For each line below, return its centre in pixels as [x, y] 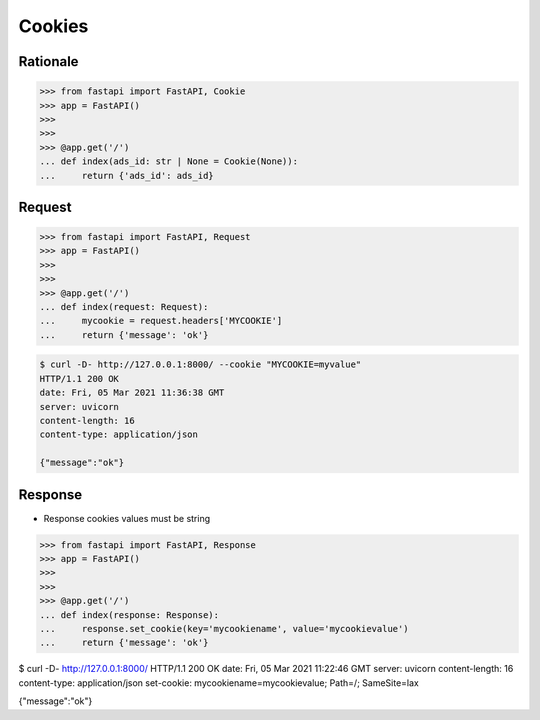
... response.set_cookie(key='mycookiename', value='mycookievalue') [224, 628]
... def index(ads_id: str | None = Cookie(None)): [169, 161]
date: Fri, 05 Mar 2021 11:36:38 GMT [132, 393]
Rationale [48, 61]
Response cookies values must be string [126, 518]
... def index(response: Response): [129, 614]
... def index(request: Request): [124, 307]
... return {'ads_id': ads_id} [126, 175]
